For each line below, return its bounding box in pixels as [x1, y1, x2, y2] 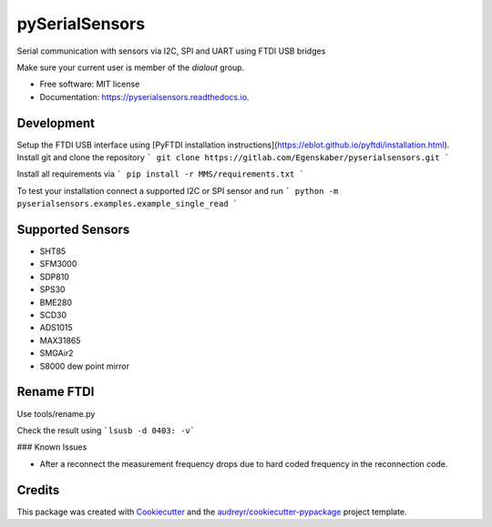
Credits [16, 482, 60, 498]
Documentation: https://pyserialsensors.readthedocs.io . [39, 91, 250, 102]
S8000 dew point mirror [39, 360, 129, 371]
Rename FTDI [16, 384, 95, 400]
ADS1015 [39, 322, 73, 333]
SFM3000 [39, 258, 77, 269]
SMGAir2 [39, 348, 74, 359]
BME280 [39, 297, 73, 308]
